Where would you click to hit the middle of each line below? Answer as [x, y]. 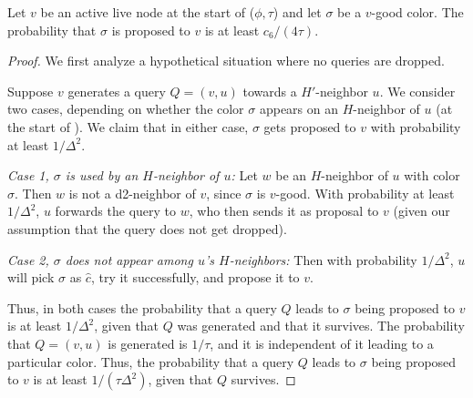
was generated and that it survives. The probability [321, 326]
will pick [31, 277]
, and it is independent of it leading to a [322, 343]
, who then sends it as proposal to [284, 211]
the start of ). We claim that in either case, [128, 126]
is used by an [102, 175]
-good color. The [417, 12]
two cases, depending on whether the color [126, 109]
